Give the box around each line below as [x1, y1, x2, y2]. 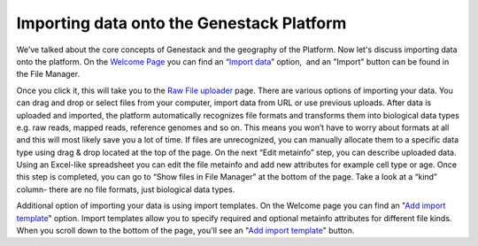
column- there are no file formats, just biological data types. [16, 184, 235, 195]
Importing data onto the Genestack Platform [16, 13, 347, 33]
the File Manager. [16, 69, 80, 80]
